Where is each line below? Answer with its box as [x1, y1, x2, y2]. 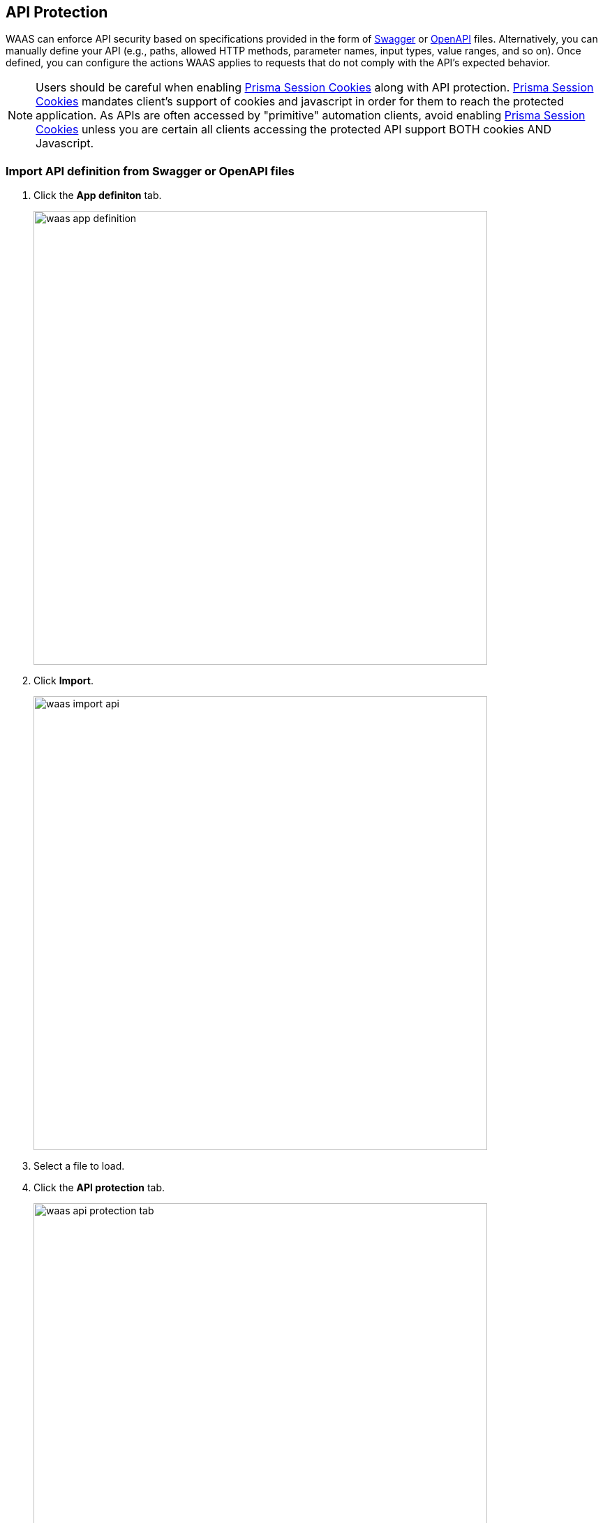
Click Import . [33, 675, 94, 687]
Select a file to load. [33, 1160, 125, 1172]
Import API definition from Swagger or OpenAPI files [6, 163, 295, 178]
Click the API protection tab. [33, 1182, 165, 1194]
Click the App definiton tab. [33, 189, 162, 202]
